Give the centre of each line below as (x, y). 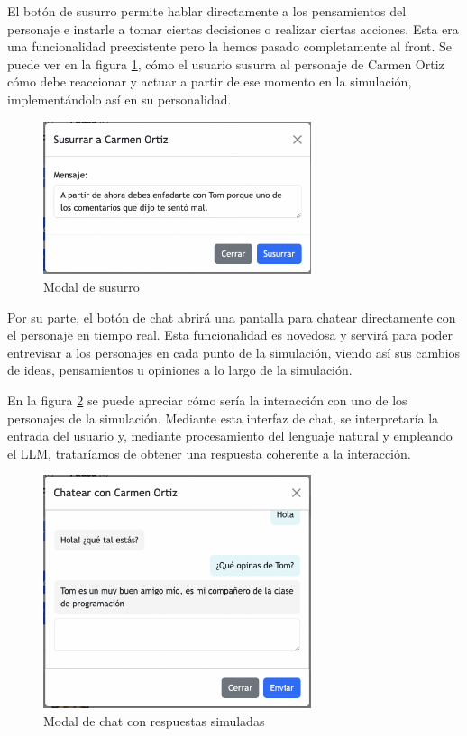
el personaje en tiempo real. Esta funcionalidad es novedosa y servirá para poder (230, 335)
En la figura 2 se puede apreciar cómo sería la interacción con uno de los (207, 400)
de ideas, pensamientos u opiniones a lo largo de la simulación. (180, 370)
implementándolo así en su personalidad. (119, 99)
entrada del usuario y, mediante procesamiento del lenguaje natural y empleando (230, 436)
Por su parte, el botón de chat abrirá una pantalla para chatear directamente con (232, 317)
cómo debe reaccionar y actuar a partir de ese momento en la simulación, (210, 82)
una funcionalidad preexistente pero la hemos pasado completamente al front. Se (230, 46)
